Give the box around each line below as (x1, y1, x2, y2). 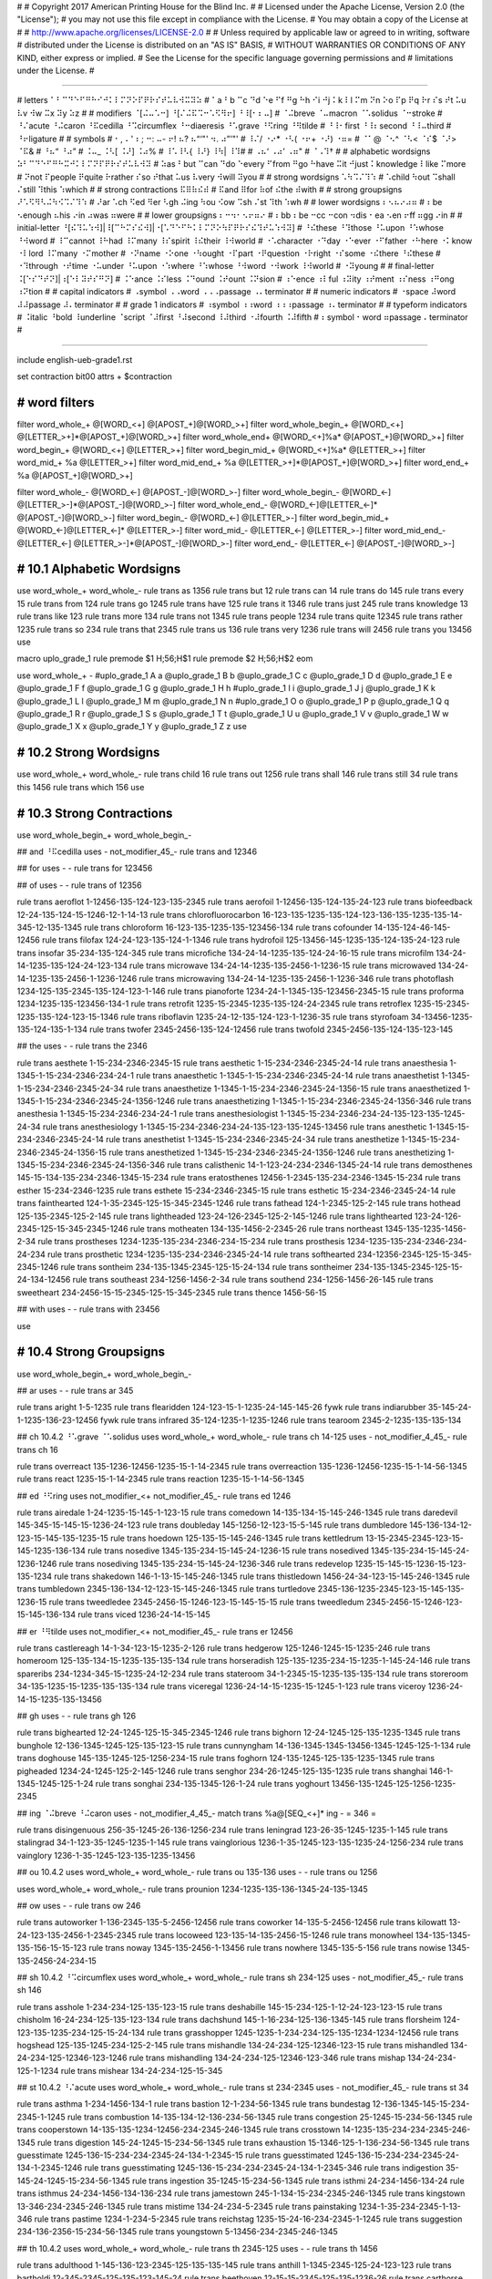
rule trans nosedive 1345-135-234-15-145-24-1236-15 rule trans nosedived (87, 1545, 369, 1556)
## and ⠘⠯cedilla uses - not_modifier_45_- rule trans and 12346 (16, 846, 258, 857)
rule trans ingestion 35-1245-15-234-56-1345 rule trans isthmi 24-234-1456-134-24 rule (132, 2175, 465, 2186)
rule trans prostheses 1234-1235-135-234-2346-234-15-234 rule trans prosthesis (37, 1236, 345, 1247)
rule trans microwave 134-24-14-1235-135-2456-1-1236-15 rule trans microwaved (128, 960, 436, 971)
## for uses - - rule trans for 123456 (16, 862, 153, 874)
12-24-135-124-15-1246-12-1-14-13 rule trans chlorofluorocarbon (16, 909, 261, 920)
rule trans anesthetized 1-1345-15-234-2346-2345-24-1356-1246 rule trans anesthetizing (108, 1147, 446, 1158)
